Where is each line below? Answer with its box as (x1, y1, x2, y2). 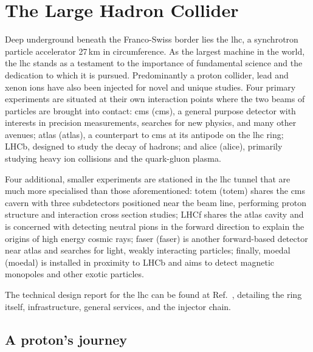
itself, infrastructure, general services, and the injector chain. (5, 300, 231, 312)
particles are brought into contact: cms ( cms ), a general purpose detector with (5, 104, 296, 117)
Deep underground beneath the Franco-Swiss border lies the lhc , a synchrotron (5, 33, 298, 46)
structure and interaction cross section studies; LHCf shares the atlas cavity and (5, 208, 304, 221)
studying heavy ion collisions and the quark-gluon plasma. (5, 152, 221, 165)
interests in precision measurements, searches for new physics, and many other (5, 116, 297, 129)
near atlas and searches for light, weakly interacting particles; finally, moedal (5, 244, 291, 257)
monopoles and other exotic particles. (5, 267, 144, 280)
